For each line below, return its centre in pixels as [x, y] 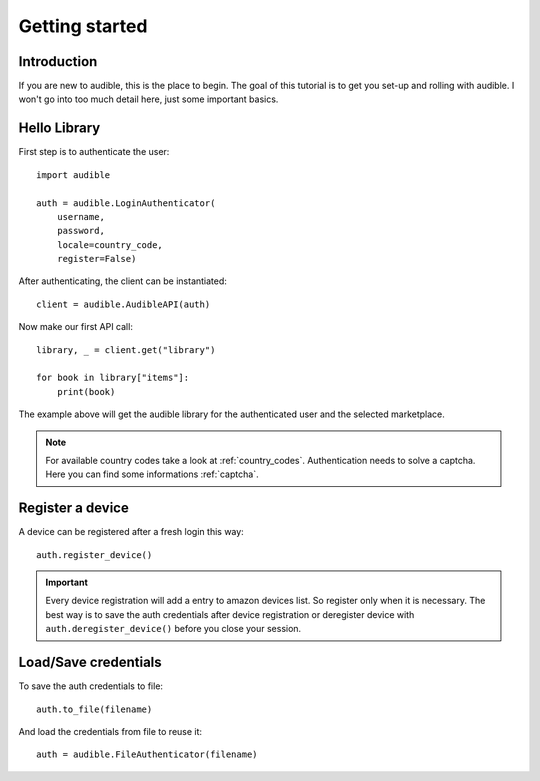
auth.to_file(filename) [94, 709]
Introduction [58, 61]
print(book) [86, 391]
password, [80, 231]
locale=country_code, [110, 244]
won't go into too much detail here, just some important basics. [148, 99]
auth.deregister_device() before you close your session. [173, 629]
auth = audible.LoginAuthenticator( [126, 203]
